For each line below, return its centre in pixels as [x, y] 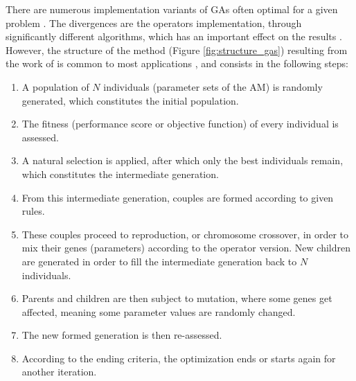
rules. [33, 211]
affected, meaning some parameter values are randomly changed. [159, 311]
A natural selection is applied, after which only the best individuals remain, [183, 160]
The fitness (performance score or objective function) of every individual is [180, 124]
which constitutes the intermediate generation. [120, 174]
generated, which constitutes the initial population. [130, 100]
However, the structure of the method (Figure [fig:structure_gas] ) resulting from [177, 50]
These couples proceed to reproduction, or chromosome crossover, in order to [185, 234]
